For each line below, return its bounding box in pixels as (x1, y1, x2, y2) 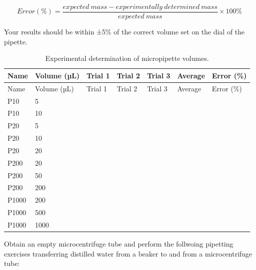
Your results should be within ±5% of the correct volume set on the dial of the (4, 26, 245, 37)
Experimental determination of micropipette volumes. (45, 53, 209, 63)
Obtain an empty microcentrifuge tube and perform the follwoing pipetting (4, 239, 234, 249)
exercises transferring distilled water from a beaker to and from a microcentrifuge (4, 248, 253, 259)
